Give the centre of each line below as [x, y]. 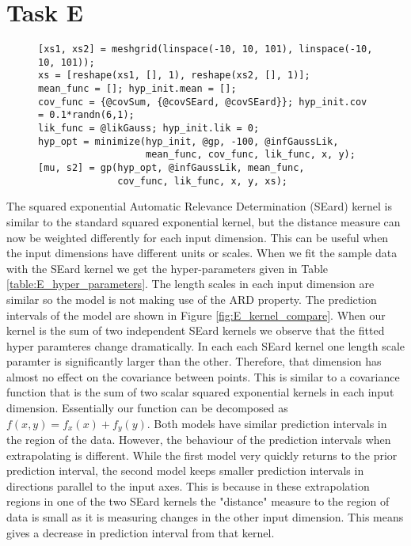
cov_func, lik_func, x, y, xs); [202, 181]
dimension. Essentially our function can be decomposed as [147, 408]
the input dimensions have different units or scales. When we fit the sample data [202, 253]
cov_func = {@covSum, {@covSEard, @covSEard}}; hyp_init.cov [203, 102]
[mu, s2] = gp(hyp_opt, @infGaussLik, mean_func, [171, 168]
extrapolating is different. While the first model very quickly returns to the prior [202, 455]
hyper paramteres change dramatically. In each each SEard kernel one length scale [206, 345]
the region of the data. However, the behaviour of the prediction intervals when [199, 440]
